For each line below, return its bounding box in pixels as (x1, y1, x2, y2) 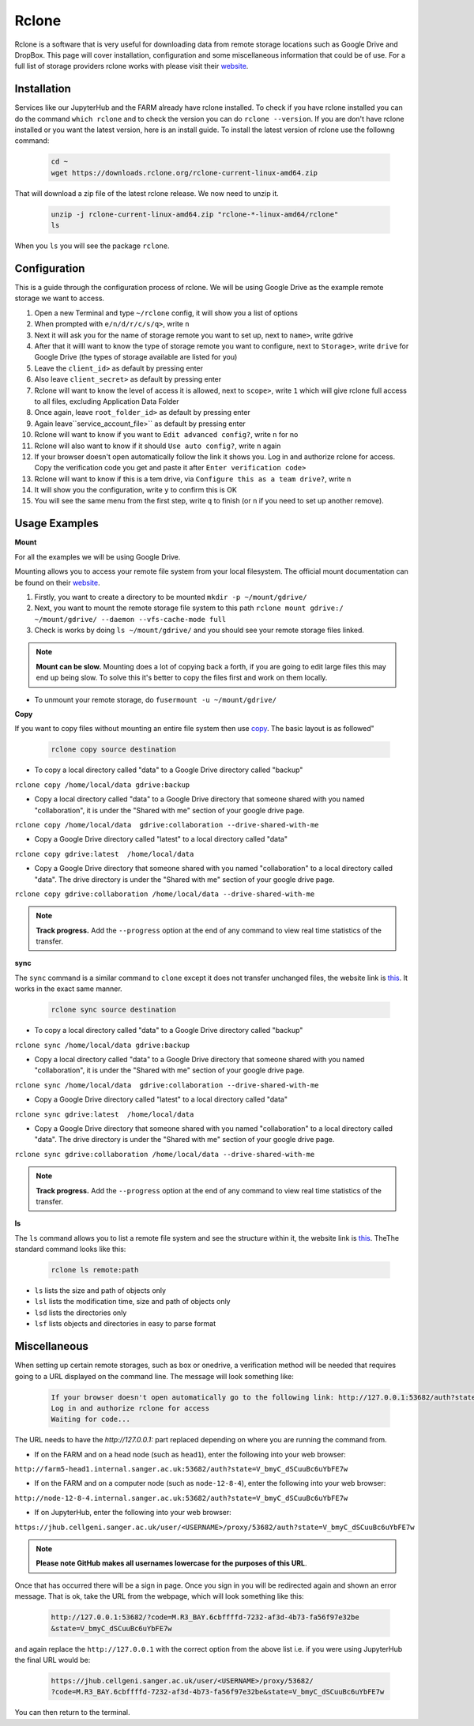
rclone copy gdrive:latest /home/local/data (14, 850, 194, 858)
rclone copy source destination (51, 745, 177, 754)
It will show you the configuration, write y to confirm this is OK (34, 485, 237, 495)
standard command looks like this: (14, 1245, 126, 1254)
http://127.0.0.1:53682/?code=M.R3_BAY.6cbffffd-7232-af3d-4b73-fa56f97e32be (51, 1613, 359, 1622)
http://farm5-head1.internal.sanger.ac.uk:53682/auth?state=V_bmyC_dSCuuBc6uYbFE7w (14, 1464, 348, 1474)
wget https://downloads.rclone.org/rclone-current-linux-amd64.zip (51, 168, 318, 177)
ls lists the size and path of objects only (34, 1286, 166, 1295)
